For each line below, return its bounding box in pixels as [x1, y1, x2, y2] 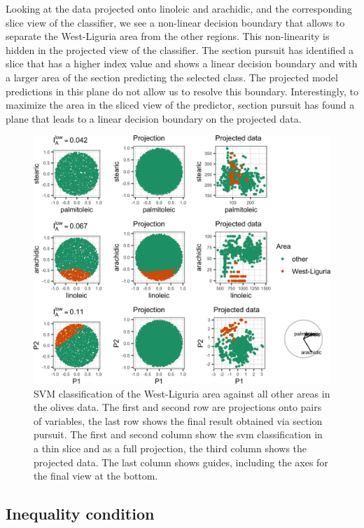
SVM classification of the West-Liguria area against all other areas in [34, 386, 330, 400]
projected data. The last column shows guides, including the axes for [34, 454, 328, 469]
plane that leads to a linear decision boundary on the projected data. [6, 111, 302, 126]
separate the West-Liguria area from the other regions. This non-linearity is [6, 29, 330, 43]
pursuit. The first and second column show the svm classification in [34, 427, 323, 442]
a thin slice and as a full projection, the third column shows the [34, 440, 307, 455]
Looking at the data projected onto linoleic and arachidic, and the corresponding [6, 1, 352, 15]
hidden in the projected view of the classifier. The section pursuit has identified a [6, 42, 354, 57]
